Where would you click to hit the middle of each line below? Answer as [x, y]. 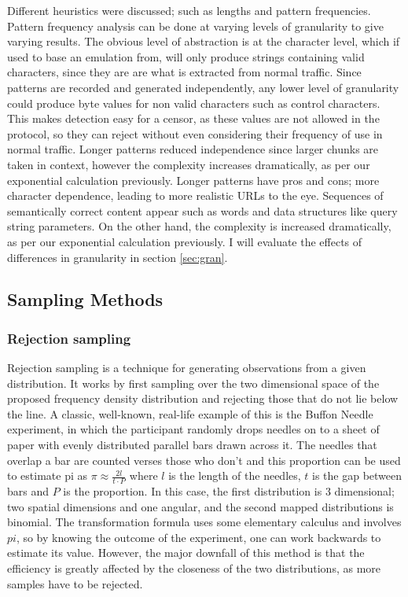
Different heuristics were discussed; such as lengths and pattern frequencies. [189, 10]
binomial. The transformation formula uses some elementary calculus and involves [204, 522]
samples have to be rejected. [75, 583]
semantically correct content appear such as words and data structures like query [202, 210]
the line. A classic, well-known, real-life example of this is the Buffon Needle [190, 413]
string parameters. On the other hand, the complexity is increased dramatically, [199, 226]
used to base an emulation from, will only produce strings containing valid [186, 56]
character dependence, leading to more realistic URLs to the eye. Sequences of [195, 195]
